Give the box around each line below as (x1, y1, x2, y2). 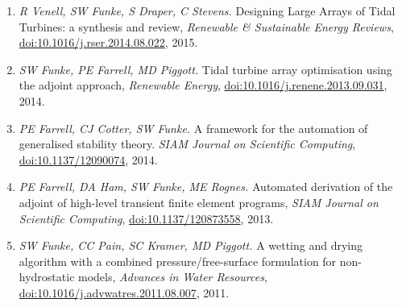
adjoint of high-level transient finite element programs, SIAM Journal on (19, 193, 379, 210)
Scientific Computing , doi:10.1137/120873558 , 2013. (19, 210, 274, 226)
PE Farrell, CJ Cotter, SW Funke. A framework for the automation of (19, 119, 368, 136)
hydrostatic (19, 268, 75, 285)
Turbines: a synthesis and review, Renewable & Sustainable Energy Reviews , (19, 18, 394, 35)
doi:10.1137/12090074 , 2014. (19, 151, 158, 168)
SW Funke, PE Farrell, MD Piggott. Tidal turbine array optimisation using (19, 60, 392, 77)
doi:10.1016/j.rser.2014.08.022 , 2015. (19, 34, 198, 51)
